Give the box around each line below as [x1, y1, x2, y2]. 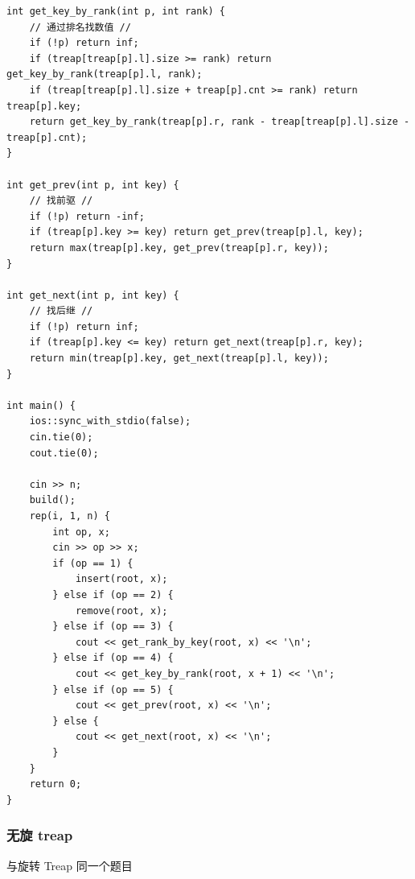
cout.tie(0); [29, 447, 99, 459]
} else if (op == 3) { [52, 621, 174, 633]
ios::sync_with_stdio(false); [29, 415, 191, 427]
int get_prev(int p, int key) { [6, 179, 179, 191]
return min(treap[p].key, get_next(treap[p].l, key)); [29, 353, 329, 365]
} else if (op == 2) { [52, 588, 174, 600]
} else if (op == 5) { [52, 683, 174, 695]
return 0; [29, 778, 82, 790]
